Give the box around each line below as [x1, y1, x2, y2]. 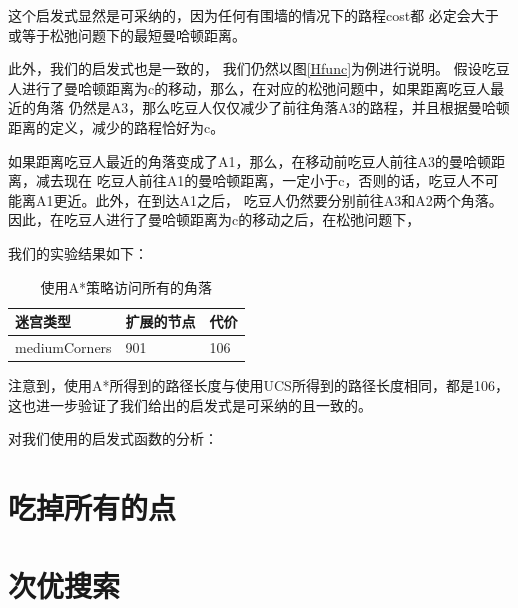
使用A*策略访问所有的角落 [40, 276, 213, 297]
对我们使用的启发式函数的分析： [8, 428, 218, 449]
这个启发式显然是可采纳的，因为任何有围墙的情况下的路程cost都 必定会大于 [8, 5, 499, 25]
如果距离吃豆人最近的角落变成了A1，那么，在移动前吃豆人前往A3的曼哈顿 [8, 150, 491, 171]
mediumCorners [15, 336, 112, 357]
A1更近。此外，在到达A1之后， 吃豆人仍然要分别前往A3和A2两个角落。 [35, 189, 503, 210]
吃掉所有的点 [8, 487, 177, 528]
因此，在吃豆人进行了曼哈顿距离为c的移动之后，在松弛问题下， [8, 209, 421, 230]
